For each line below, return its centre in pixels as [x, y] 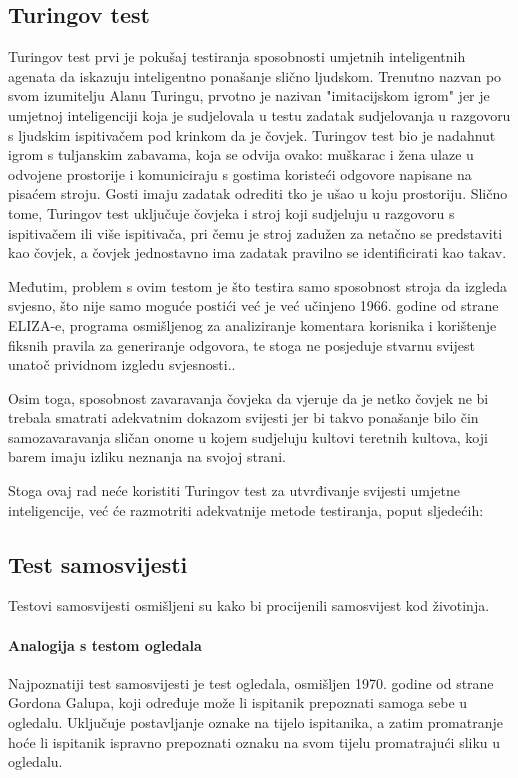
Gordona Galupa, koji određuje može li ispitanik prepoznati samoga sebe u [238, 702]
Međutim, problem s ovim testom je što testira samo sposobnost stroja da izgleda [257, 285]
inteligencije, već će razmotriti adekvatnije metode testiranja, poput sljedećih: [246, 509]
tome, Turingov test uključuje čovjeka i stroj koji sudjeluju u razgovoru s [231, 212]
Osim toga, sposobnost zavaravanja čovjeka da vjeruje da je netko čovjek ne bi [248, 397]
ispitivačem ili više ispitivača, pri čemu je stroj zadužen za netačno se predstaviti [255, 232]
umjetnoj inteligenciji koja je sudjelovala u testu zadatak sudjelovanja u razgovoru [259, 114]
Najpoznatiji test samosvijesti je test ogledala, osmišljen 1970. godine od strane [251, 682]
